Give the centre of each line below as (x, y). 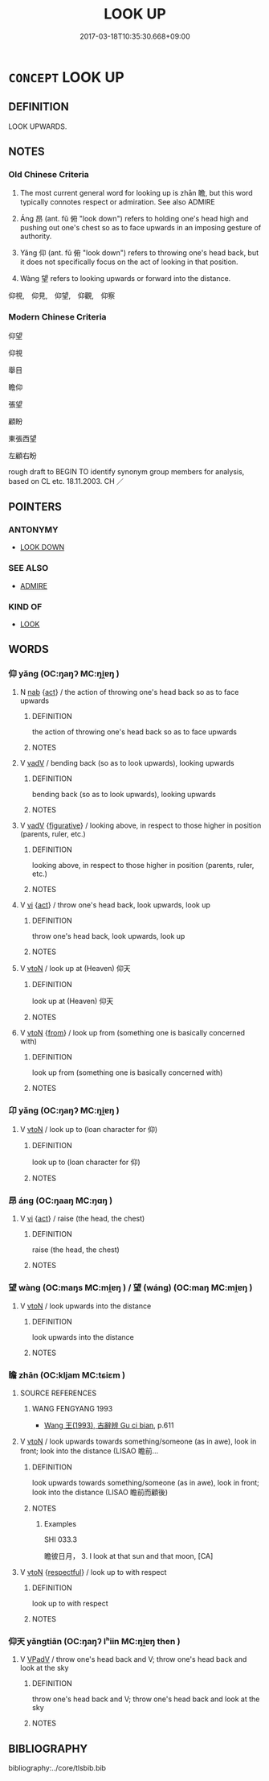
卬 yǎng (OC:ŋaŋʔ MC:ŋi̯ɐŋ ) (64, 1110)
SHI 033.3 (61, 1539)
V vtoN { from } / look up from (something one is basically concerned (132, 1032)
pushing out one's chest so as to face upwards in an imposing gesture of (141, 228)
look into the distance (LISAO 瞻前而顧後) (100, 1492)
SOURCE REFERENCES (58, 1393)
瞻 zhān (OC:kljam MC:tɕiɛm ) (67, 1375)
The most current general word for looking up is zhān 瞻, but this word (136, 193)
